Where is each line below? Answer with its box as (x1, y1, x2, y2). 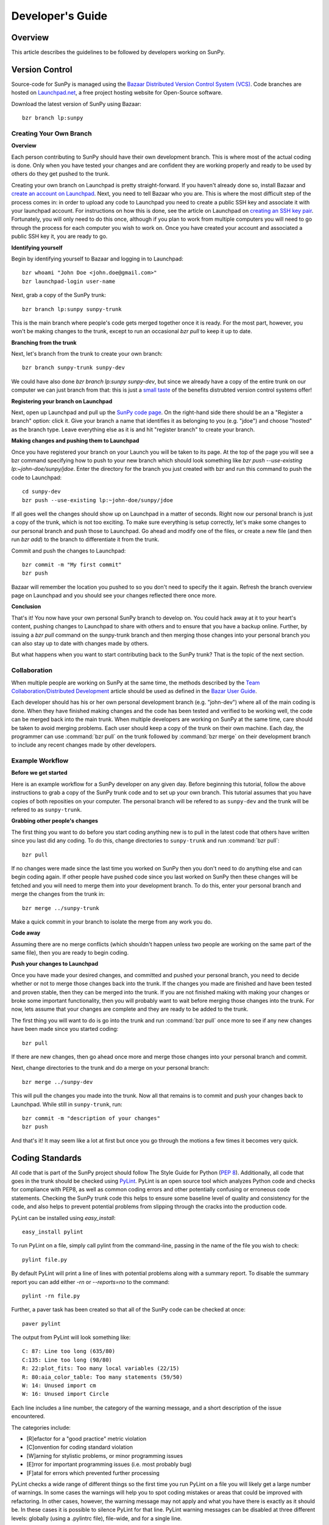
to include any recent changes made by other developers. (11, 741, 157, 748)
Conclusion (11, 603, 41, 610)
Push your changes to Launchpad (11, 960, 99, 967)
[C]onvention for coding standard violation (26, 1443, 133, 1451)
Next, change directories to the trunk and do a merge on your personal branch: (11, 1064, 210, 1072)
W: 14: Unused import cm (22, 1382, 96, 1389)
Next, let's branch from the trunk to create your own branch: (11, 350, 163, 357)
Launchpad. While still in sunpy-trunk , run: (11, 1100, 122, 1108)
